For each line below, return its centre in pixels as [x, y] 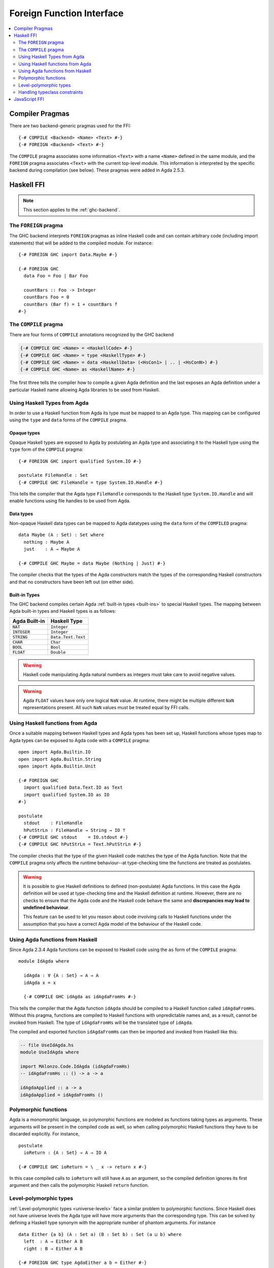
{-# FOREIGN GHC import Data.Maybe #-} [68, 255]
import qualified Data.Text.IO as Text [73, 788]
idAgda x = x [40, 982]
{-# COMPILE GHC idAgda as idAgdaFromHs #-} [80, 997]
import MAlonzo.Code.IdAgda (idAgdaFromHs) [75, 1067]
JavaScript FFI [29, 99]
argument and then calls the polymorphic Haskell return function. [79, 1185]
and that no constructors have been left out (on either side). [72, 582]
